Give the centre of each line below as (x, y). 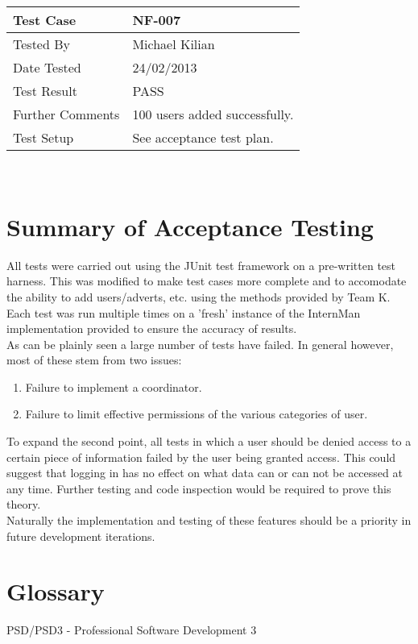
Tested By (41, 44)
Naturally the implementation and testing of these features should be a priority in (209, 520)
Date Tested (47, 67)
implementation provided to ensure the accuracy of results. (152, 328)
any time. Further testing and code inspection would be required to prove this (199, 488)
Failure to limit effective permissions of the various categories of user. (197, 414)
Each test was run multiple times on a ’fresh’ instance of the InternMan (184, 312)
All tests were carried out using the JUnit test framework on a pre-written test (201, 265)
